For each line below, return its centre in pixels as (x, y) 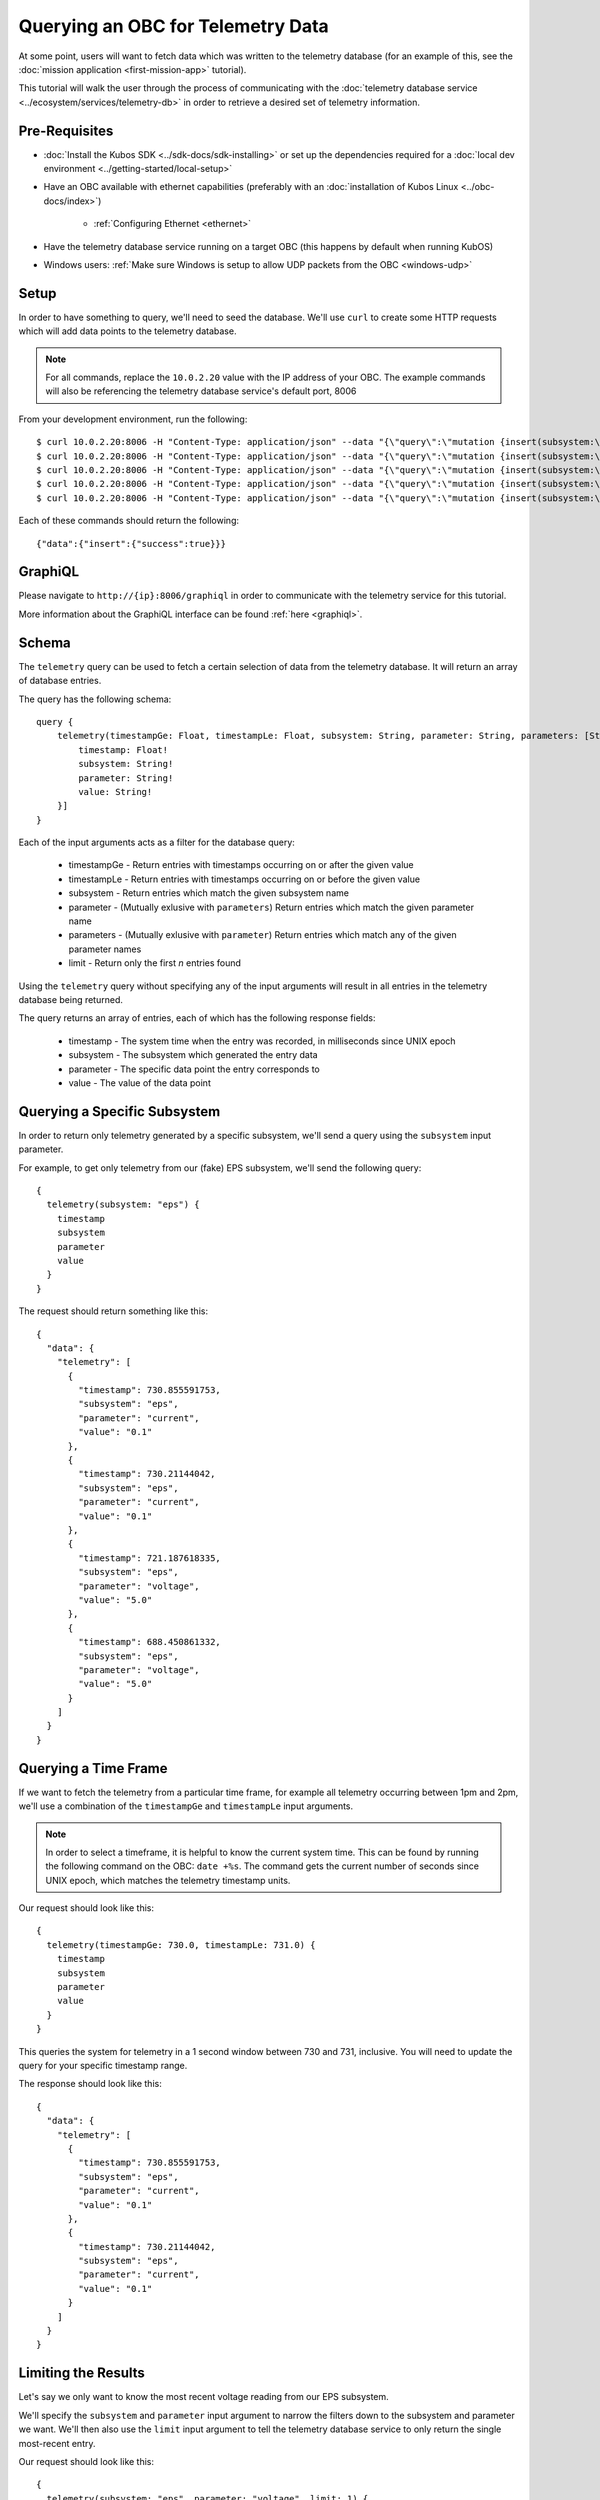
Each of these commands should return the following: (129, 521)
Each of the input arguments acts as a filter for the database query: (156, 842)
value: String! (115, 791)
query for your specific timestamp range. (103, 2065)
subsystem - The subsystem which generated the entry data (193, 1055)
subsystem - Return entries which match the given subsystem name (209, 893)
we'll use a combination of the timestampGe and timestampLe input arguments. (186, 1806)
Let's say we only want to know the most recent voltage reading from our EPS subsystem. (203, 2397)
